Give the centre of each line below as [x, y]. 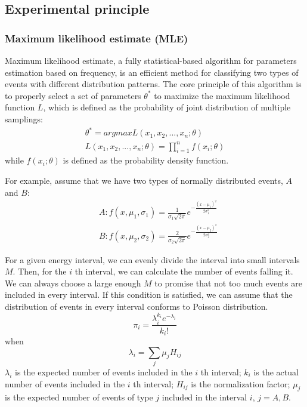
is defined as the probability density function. [146, 160]
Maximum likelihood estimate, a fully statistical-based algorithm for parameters [151, 60]
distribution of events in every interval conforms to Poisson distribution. [137, 306]
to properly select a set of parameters [73, 95]
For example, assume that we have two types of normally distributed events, [144, 181]
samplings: [24, 118]
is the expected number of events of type [79, 397]
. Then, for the [40, 271]
